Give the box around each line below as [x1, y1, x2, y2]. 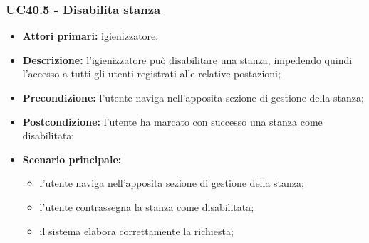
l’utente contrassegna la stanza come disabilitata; [39, 199, 254, 214]
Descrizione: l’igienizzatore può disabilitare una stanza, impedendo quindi [22, 52, 353, 67]
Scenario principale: [22, 151, 122, 166]
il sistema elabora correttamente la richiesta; [39, 223, 234, 238]
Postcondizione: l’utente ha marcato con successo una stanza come [22, 114, 323, 129]
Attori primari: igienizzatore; [22, 28, 159, 43]
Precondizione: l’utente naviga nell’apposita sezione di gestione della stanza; [22, 90, 364, 104]
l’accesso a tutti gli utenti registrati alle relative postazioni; [22, 66, 281, 81]
